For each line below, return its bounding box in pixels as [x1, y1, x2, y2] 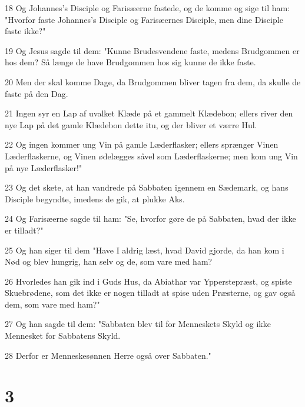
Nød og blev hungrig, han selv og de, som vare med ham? [5, 255, 213, 268]
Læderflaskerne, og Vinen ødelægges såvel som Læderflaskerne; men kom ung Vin [5, 149, 298, 162]
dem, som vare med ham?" [5, 298, 100, 310]
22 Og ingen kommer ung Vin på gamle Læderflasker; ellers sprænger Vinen [5, 138, 279, 151]
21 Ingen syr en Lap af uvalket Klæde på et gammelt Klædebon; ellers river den [5, 107, 293, 119]
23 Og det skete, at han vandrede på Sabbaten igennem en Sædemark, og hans [5, 181, 289, 194]
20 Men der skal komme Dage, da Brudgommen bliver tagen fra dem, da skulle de [5, 75, 301, 88]
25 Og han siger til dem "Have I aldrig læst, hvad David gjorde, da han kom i [5, 243, 284, 256]
